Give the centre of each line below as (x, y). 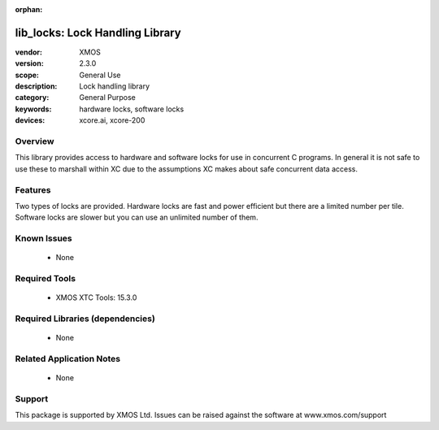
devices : (30, 120)
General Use (100, 75)
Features (33, 189)
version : (29, 63)
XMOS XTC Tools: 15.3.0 (96, 298)
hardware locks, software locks (132, 109)
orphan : (29, 9)
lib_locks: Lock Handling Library (98, 33)
